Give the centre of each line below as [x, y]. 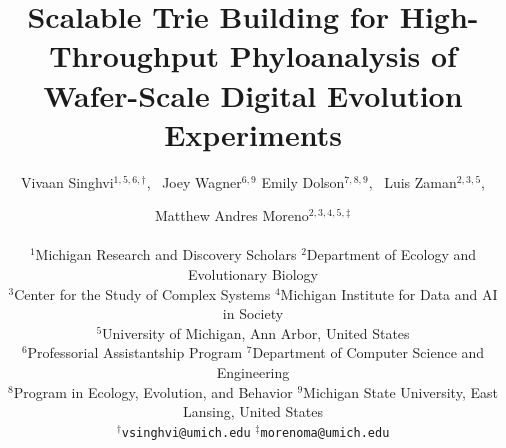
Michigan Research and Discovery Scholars [166, 254]
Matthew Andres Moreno [231, 215]
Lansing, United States [253, 411]
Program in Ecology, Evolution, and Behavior [153, 391]
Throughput [134, 55]
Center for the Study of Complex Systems [142, 293]
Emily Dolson [303, 181]
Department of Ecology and [391, 254]
